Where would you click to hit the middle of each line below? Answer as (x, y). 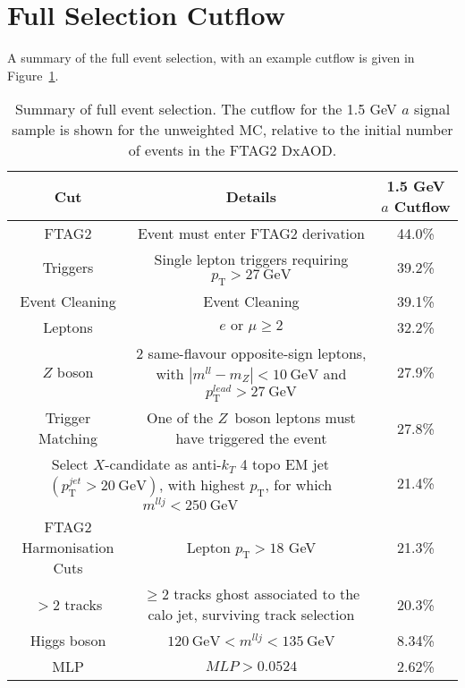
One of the (180, 418)
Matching (68, 438)
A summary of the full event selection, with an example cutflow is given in (211, 58)
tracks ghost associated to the (267, 594)
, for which (299, 485)
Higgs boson (68, 641)
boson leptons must (295, 418)
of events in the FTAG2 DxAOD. (232, 150)
